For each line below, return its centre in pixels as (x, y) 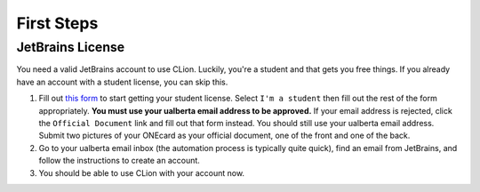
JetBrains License (71, 47)
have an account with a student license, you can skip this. (122, 82)
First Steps (57, 23)
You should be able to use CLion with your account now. (141, 172)
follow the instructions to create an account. (119, 161)
